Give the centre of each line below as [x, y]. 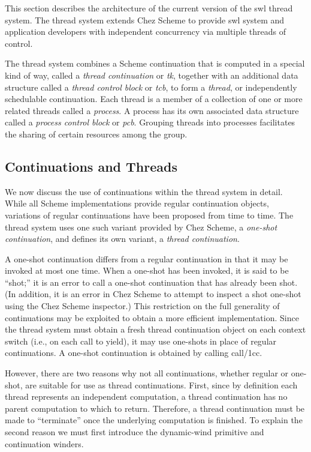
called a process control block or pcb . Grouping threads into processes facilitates [150, 122]
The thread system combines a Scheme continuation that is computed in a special [155, 63]
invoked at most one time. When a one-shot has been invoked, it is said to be [147, 270]
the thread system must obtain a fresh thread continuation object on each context [155, 329]
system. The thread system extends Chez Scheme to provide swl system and [145, 20]
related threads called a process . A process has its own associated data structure [152, 110]
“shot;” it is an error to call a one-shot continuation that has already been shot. [151, 282]
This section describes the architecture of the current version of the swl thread [149, 8]
